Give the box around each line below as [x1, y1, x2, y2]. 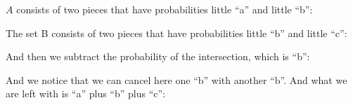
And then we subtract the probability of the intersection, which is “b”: [6, 49, 310, 64]
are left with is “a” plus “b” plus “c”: [6, 86, 165, 101]
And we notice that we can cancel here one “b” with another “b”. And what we [6, 72, 347, 87]
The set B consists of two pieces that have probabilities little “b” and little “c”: [6, 25, 347, 40]
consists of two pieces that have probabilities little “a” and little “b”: [16, 2, 313, 16]
